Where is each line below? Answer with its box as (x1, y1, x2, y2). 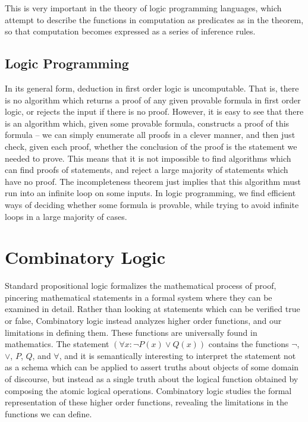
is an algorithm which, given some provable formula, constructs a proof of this (5, 116, 290, 129)
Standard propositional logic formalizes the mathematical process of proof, (5, 279, 276, 292)
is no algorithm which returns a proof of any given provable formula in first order (5, 93, 301, 106)
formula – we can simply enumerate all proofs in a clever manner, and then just (5, 128, 296, 141)
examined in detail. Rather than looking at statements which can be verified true (5, 303, 300, 315)
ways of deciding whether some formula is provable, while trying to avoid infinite (5, 198, 299, 210)
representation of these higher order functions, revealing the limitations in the (5, 396, 288, 408)
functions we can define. (5, 407, 92, 420)
